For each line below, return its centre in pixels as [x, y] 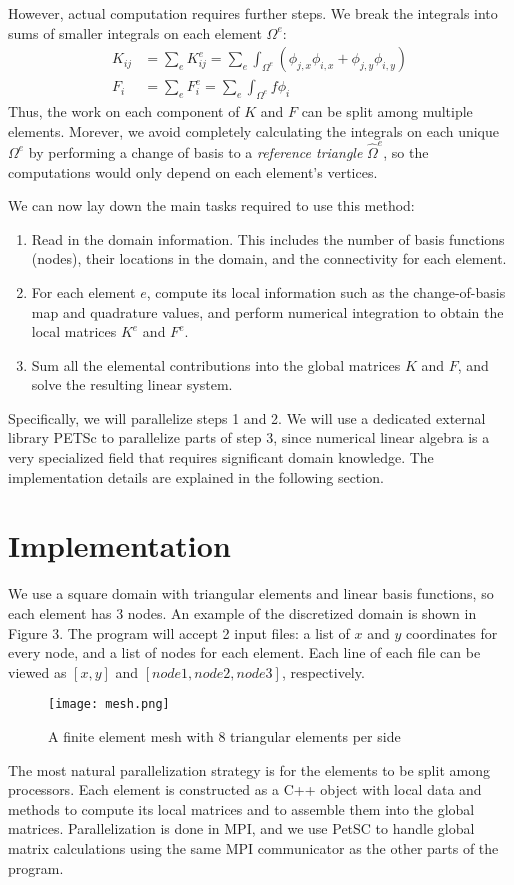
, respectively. [323, 671]
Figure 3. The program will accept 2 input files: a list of [179, 632]
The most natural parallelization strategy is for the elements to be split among [249, 769]
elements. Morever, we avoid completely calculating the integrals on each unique [254, 130]
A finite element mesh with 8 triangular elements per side [224, 736]
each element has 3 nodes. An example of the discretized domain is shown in [242, 612]
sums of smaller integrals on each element [135, 32]
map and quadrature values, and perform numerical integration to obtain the [267, 311]
